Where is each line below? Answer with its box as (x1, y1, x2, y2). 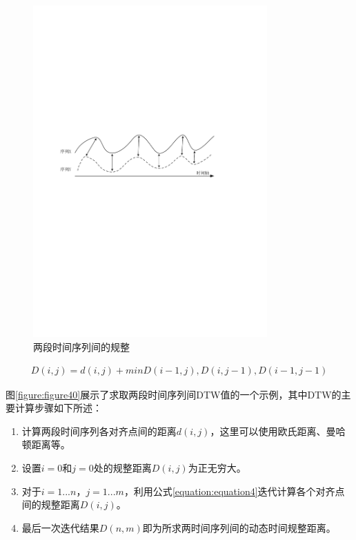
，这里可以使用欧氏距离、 (210, 423, 326, 438)
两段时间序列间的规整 (33, 339, 130, 354)
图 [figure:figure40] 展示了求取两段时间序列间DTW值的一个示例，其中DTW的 (6, 387, 342, 401)
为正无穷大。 (188, 460, 246, 474)
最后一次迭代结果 (21, 520, 99, 534)
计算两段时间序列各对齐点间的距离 (21, 423, 177, 438)
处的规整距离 (93, 460, 152, 474)
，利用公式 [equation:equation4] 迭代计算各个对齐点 (123, 483, 345, 498)
